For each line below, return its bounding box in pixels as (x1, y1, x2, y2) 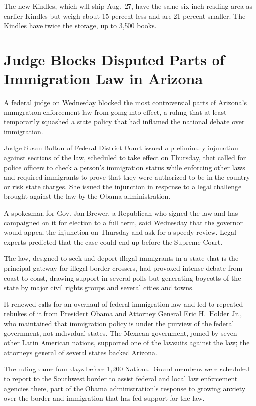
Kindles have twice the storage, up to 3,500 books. (4, 20, 157, 31)
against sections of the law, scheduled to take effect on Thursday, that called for (4, 152, 246, 163)
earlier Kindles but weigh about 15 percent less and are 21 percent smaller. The (4, 10, 246, 21)
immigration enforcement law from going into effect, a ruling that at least (4, 107, 227, 117)
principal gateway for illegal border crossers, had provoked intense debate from (4, 263, 243, 273)
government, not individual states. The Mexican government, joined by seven (4, 328, 237, 338)
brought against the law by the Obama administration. (4, 191, 171, 201)
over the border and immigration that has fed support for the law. (4, 393, 205, 403)
